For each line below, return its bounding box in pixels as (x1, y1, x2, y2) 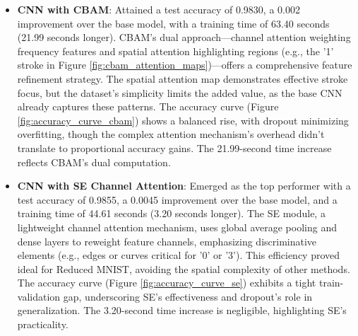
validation (17, 289, 61, 303)
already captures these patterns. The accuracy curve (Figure (17, 99, 279, 114)
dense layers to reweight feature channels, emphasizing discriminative (17, 233, 317, 248)
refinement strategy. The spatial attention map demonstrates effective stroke (17, 71, 348, 86)
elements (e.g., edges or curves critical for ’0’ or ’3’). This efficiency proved (17, 248, 340, 262)
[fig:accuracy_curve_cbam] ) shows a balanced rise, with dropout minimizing (17, 112, 349, 127)
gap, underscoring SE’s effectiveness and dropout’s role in (63, 289, 313, 303)
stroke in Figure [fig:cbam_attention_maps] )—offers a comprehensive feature (17, 57, 352, 72)
